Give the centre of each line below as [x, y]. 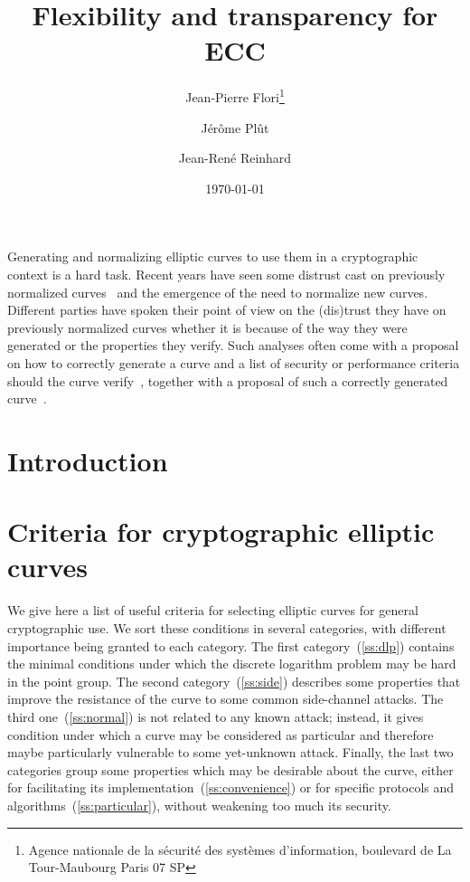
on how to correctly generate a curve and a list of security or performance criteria [234, 362]
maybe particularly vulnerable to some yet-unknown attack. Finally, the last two [230, 752]
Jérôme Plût [235, 127]
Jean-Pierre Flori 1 [235, 95]
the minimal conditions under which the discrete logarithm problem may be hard [232, 664]
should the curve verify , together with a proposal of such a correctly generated [228, 380]
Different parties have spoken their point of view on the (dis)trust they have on [227, 310]
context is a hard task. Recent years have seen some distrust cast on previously [226, 274]
